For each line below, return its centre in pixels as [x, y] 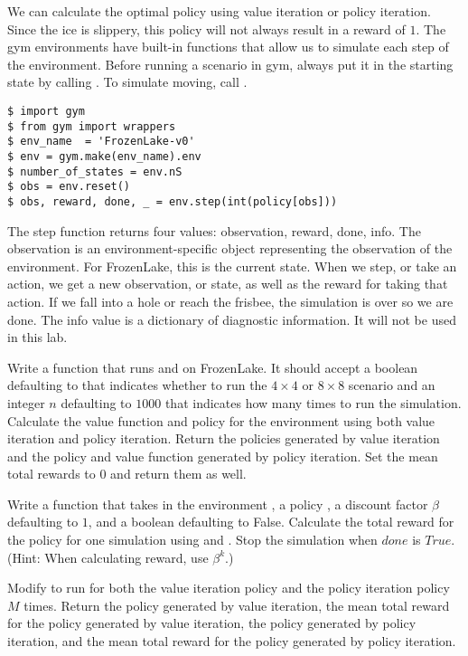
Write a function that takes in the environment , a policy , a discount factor [218, 504]
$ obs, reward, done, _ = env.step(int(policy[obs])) [173, 201]
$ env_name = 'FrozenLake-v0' [101, 142]
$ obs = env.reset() [69, 187]
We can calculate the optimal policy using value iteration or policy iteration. [219, 11]
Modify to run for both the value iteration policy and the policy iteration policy [229, 588]
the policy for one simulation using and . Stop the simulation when [192, 540]
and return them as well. [178, 474]
